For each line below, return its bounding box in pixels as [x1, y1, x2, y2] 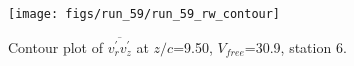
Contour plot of [8, 36, 103, 57]
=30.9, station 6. [244, 36, 347, 57]
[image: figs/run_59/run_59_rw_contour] [8, 7, 281, 21]
